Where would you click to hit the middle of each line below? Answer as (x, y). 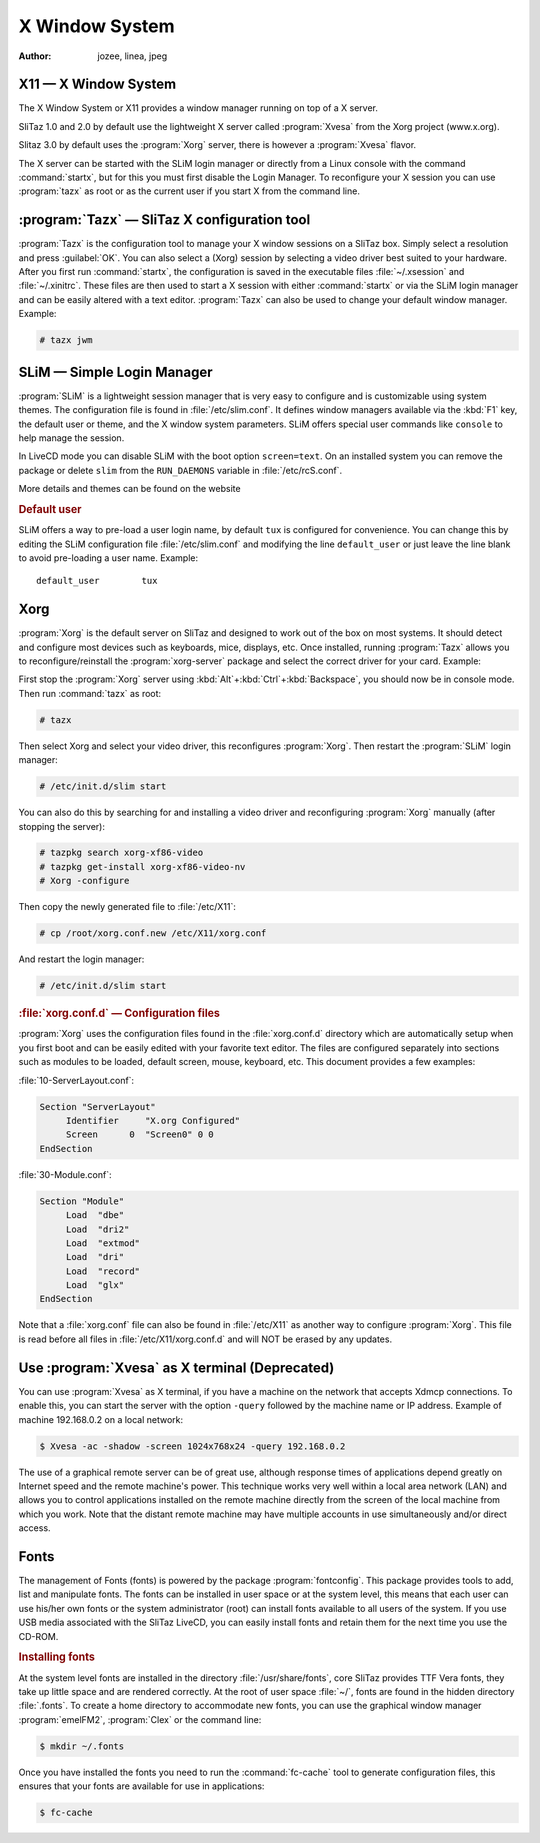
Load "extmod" (102, 1243)
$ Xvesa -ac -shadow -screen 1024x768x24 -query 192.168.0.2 (192, 1446)
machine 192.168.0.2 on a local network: (101, 1419)
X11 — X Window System (97, 84)
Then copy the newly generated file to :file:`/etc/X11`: (127, 907)
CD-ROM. (38, 1636)
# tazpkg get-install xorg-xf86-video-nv (142, 866)
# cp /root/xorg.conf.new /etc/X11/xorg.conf (153, 933)
